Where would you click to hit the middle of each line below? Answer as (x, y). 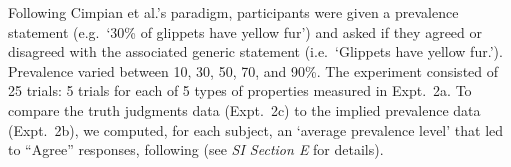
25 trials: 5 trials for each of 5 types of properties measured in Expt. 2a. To (240, 90)
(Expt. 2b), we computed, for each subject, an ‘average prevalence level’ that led (256, 129)
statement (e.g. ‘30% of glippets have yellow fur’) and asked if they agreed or (245, 31)
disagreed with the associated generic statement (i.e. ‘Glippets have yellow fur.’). (255, 51)
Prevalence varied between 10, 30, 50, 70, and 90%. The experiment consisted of (253, 70)
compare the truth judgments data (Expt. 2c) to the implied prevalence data (244, 109)
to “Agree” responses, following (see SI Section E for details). (196, 149)
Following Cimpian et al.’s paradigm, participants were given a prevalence (233, 12)
